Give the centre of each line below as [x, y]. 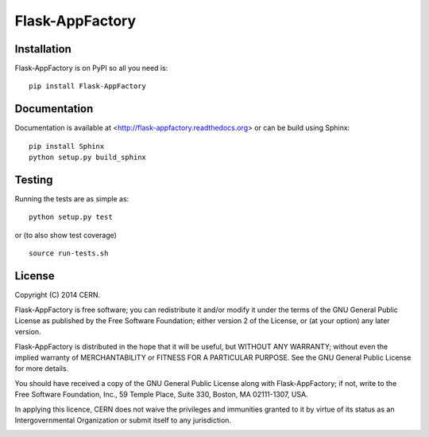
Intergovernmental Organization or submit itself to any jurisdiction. [123, 420]
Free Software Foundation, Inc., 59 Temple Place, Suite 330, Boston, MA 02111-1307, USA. [162, 395]
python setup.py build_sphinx [88, 158]
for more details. [42, 369]
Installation [43, 49]
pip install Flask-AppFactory [88, 86]
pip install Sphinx [67, 146]
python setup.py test [71, 217]
